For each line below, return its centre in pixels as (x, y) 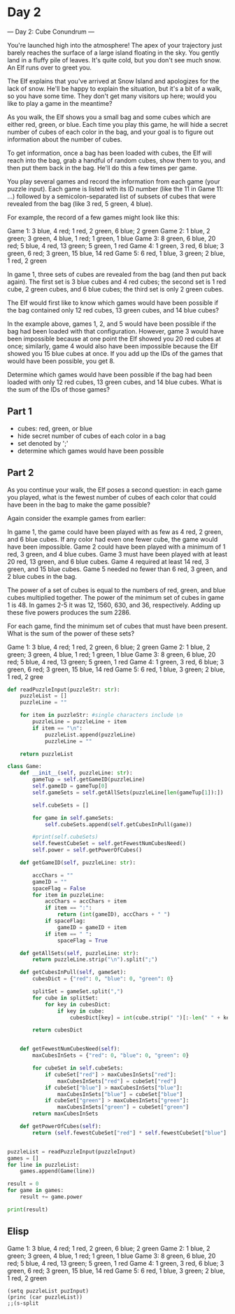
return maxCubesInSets (65, 1114)
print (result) (28, 1210)
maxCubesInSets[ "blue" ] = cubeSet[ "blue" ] (120, 1094)
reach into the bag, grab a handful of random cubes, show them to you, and (116, 160)
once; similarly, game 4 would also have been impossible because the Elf (113, 346)
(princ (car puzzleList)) (45, 1297)
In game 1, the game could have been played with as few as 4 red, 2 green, (115, 532)
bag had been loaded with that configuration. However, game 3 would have (116, 331)
